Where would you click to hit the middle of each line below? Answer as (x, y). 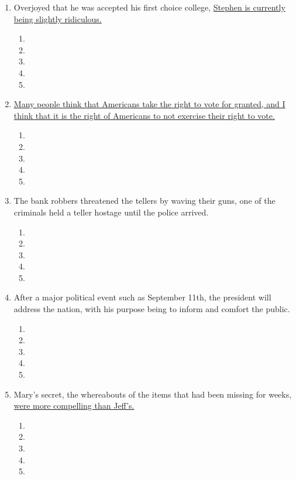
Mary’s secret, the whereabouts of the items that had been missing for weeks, (153, 394)
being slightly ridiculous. (58, 18)
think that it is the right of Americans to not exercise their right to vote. (144, 115)
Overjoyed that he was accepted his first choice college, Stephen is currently (149, 7)
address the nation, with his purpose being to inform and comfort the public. (152, 309)
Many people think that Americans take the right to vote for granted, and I (149, 104)
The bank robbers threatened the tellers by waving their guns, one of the (144, 201)
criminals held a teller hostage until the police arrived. (111, 212)
